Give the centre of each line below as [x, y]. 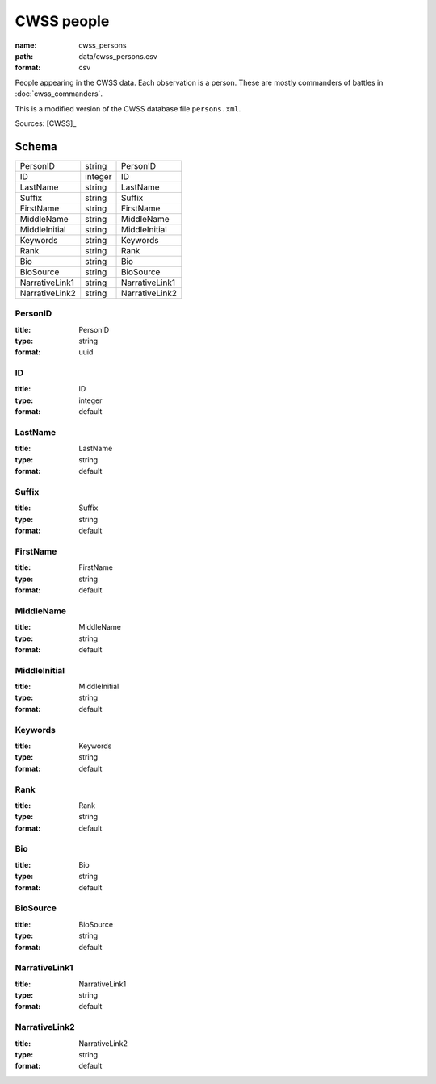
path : [24, 56]
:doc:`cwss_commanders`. [59, 94]
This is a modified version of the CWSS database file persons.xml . [128, 108]
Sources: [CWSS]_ [46, 123]
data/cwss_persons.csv [118, 56]
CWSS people [62, 21]
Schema [36, 146]
